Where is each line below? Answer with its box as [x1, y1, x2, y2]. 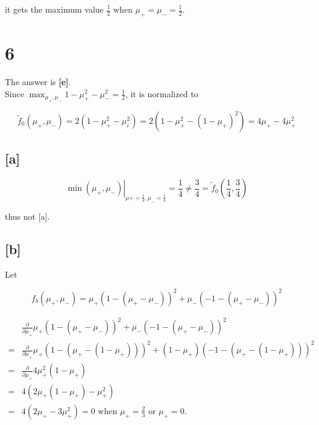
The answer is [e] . [5, 75, 71, 88]
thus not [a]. [5, 209, 50, 222]
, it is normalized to [125, 87, 198, 100]
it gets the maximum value [5, 3, 104, 15]
